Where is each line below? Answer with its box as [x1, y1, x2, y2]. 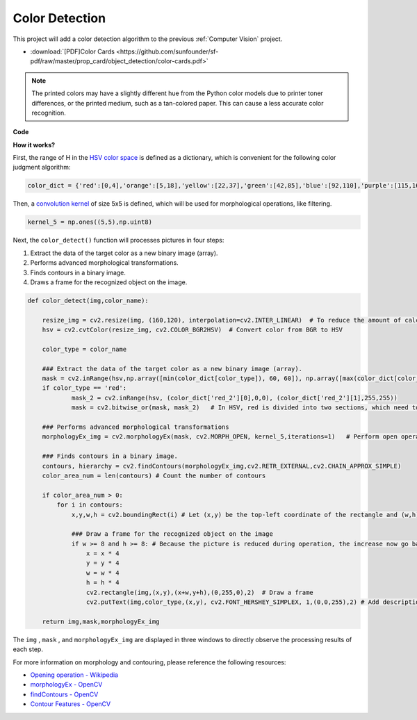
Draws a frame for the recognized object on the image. [30, 278, 188, 286]
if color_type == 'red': [42, 384, 127, 392]
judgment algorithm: [13, 163, 71, 172]
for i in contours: [56, 501, 123, 509]
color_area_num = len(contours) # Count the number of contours [42, 471, 266, 480]
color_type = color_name [42, 345, 127, 353]
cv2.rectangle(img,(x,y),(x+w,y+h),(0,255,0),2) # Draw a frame [85, 588, 314, 596]
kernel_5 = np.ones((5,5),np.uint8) [27, 218, 153, 226]
